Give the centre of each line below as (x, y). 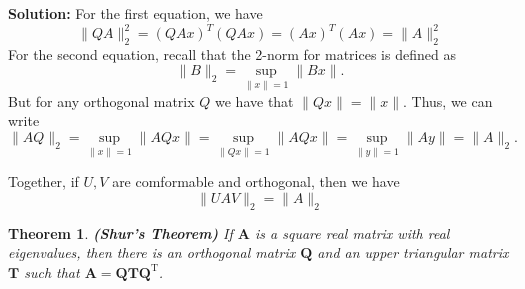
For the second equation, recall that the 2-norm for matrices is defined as (232, 53)
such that (52, 271)
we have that (254, 100)
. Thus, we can (448, 100)
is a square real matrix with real (352, 232)
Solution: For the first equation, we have (135, 13)
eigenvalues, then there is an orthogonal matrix (152, 252)
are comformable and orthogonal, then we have (256, 181)
